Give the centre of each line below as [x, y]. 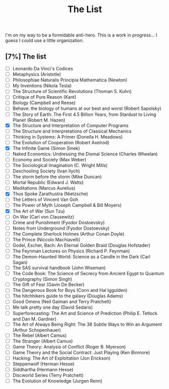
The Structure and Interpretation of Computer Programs [70, 125]
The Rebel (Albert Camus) [40, 335]
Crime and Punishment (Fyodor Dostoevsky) [59, 222]
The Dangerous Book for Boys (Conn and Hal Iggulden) [70, 290]
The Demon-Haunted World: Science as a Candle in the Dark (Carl [81, 257]
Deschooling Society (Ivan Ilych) [46, 171]
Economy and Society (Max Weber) [49, 159]
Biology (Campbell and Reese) [44, 103]
